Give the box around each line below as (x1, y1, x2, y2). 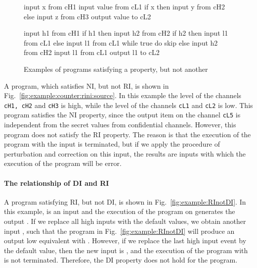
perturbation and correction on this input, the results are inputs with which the (4, 148, 246, 159)
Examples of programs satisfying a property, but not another (24, 63, 208, 74)
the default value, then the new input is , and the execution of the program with (4, 245, 248, 255)
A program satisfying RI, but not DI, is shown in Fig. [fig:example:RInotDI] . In (4, 196, 246, 207)
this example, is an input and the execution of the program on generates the (4, 206, 235, 216)
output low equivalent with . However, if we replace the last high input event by (4, 235, 247, 246)
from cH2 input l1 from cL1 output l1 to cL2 (24, 47, 160, 57)
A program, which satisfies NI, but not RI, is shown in (4, 80, 169, 91)
